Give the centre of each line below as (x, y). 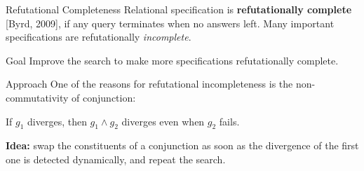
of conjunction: (104, 97)
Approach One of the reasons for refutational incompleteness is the (149, 84)
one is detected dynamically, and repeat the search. (116, 159)
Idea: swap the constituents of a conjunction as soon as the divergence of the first (182, 145)
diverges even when (163, 121)
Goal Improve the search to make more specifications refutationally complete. (172, 60)
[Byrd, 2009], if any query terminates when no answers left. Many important (170, 23)
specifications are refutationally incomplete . (99, 37)
